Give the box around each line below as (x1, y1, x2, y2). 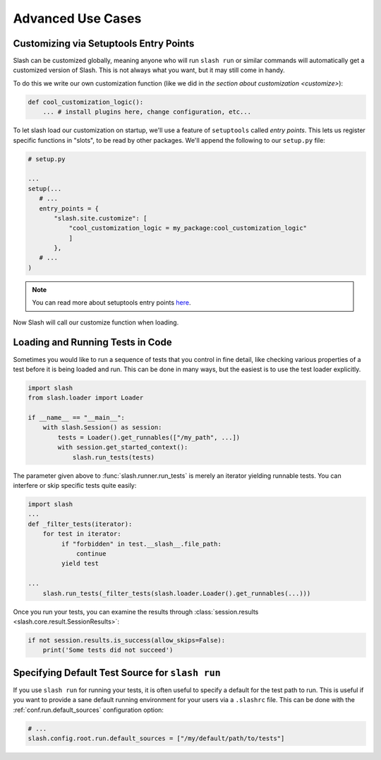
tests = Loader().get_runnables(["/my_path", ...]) (57, 433, 241, 441)
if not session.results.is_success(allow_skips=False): (28, 636, 226, 644)
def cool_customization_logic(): (28, 98, 144, 106)
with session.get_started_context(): (57, 443, 188, 452)
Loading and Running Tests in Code (13, 337, 172, 349)
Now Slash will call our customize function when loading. (13, 318, 179, 327)
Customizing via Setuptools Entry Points (13, 37, 195, 49)
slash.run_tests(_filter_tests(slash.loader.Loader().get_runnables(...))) (42, 589, 311, 597)
